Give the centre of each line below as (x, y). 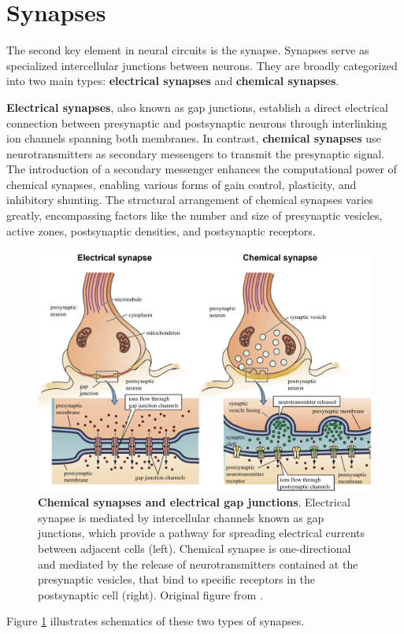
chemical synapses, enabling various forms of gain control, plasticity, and (182, 184)
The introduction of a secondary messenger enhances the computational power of (202, 169)
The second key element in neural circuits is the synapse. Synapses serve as (188, 50)
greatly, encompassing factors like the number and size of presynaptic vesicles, (195, 215)
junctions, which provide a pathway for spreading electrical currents (202, 533)
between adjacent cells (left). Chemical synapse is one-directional (195, 549)
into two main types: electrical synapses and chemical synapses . (173, 81)
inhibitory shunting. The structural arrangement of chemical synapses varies (190, 200)
